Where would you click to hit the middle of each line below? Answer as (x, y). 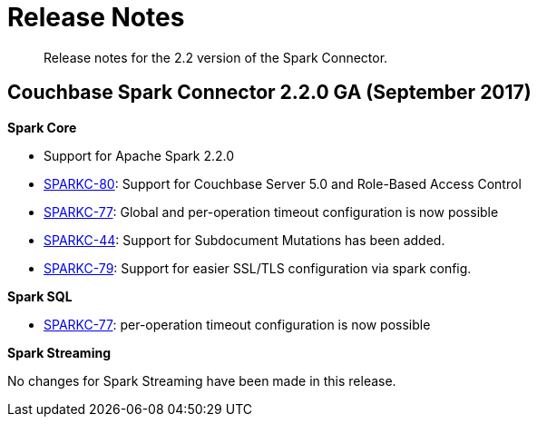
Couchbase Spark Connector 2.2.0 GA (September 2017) (269, 93)
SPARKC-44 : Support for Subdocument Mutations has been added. (244, 240)
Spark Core (42, 127)
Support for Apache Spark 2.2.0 (139, 155)
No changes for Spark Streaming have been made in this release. (202, 380)
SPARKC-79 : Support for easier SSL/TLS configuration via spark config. (258, 268)
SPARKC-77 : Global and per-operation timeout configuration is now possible (271, 212)
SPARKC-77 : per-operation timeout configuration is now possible (237, 324)
